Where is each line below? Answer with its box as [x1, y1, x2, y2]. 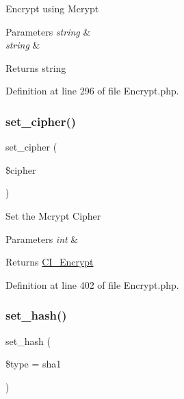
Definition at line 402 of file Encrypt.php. [5, 277, 179, 292]
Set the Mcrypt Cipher [5, 208, 101, 222]
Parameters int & [5, 231, 79, 246]
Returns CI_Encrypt [5, 255, 94, 269]
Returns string [5, 60, 66, 75]
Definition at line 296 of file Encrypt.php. [5, 83, 179, 98]
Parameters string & [5, 24, 91, 38]
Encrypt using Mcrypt [5, 1, 99, 15]
